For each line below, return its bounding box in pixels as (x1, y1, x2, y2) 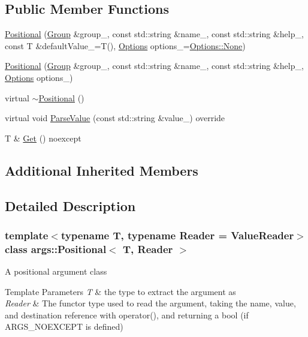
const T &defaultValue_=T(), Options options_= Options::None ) (5, 39, 246, 52)
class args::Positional (5, 241, 107, 256)
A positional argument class (5, 265, 107, 278)
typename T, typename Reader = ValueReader (61, 227, 294, 242)
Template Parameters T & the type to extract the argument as (5, 285, 236, 297)
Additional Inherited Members (5, 161, 198, 179)
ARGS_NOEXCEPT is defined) (5, 320, 123, 333)
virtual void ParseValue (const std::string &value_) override (5, 112, 225, 124)
